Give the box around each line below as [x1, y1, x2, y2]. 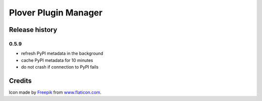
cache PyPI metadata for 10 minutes [21, 57, 93, 63]
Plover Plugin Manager [9, 7, 103, 18]
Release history [9, 26, 58, 34]
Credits [9, 76, 32, 85]
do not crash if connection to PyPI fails [21, 64, 99, 70]
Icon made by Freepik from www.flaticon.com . [9, 89, 102, 95]
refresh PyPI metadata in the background [21, 51, 104, 57]
